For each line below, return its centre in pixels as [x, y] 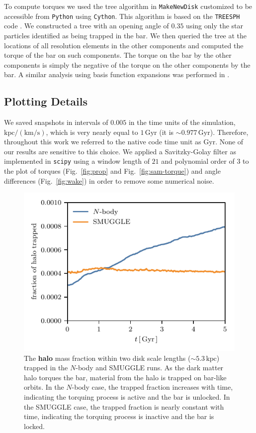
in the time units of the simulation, [182, 122]
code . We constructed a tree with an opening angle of [86, 26]
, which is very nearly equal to [92, 132]
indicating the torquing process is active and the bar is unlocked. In [127, 397]
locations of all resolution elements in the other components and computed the [124, 45]
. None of [229, 142]
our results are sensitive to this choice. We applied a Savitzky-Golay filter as [120, 151]
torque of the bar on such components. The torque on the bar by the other [118, 55]
